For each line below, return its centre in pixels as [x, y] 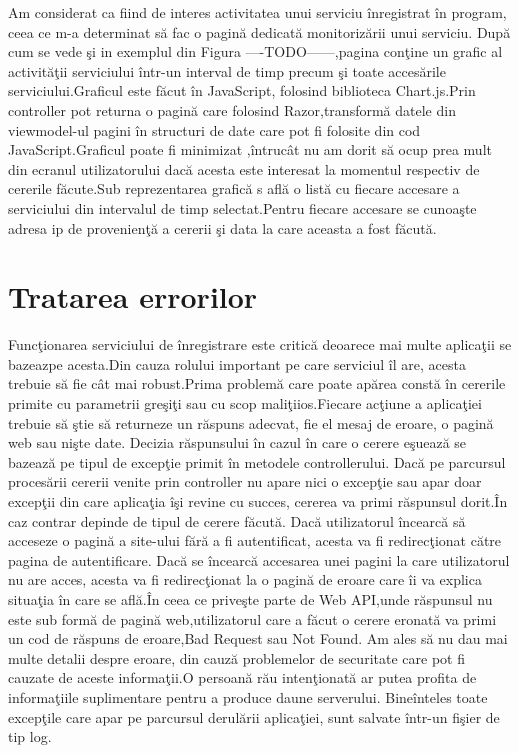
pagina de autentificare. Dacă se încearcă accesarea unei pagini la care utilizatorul [259, 559]
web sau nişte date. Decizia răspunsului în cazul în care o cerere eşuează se [237, 442]
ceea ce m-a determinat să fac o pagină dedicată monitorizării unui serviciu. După [259, 31]
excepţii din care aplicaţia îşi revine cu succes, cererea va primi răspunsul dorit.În [258, 501]
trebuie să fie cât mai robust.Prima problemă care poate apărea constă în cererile [257, 383]
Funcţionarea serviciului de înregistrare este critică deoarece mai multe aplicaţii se [260, 344]
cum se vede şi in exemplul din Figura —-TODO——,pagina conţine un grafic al [255, 51]
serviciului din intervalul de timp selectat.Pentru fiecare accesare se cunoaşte [242, 207]
